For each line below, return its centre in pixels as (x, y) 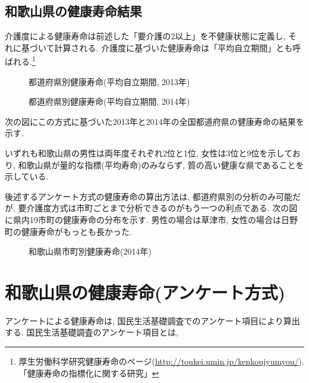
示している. (27, 176)
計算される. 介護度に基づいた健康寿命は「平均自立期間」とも (174, 47)
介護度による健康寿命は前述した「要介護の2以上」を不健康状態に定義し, (145, 36)
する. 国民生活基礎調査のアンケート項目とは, (92, 332)
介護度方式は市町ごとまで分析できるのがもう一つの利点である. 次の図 (162, 208)
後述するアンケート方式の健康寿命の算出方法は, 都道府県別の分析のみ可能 (149, 196)
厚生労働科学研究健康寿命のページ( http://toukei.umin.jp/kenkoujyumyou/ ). (161, 361)
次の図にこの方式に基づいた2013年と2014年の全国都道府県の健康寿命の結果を (154, 121)
